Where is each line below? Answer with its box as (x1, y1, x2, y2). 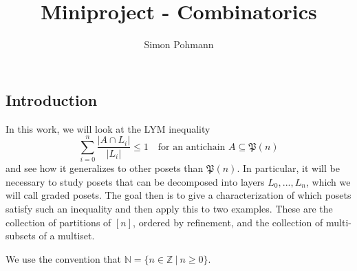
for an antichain (158, 142, 226, 152)
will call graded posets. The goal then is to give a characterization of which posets (6, 188, 351, 202)
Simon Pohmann (144, 37, 214, 52)
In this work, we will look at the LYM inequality (6, 121, 210, 135)
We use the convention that (6, 251, 122, 265)
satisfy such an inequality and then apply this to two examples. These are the (6, 202, 333, 216)
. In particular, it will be (237, 161, 340, 175)
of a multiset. (39, 228, 95, 243)
